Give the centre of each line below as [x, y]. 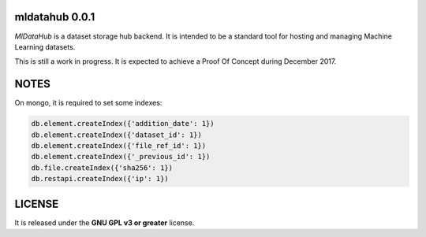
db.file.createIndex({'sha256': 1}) [102, 168]
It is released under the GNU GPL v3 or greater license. [105, 222]
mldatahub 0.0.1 [55, 17]
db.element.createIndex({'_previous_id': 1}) [121, 157]
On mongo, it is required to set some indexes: [88, 103]
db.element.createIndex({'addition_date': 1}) [123, 124]
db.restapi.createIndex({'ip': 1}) [100, 179]
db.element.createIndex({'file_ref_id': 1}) [119, 145]
